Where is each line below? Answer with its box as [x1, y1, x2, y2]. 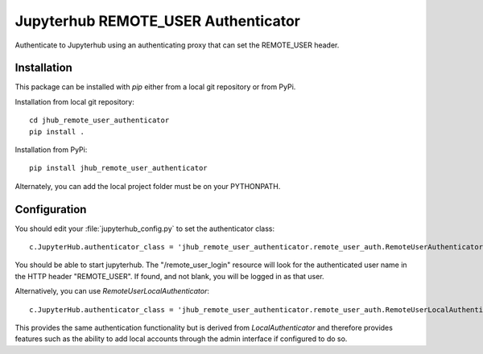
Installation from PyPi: [14, 145, 88, 154]
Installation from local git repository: [14, 97, 134, 106]
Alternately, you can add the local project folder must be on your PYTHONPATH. [14, 181, 281, 191]
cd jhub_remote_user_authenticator [29, 116, 170, 125]
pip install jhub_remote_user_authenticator [29, 163, 208, 173]
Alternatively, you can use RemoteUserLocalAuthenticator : [14, 286, 209, 296]
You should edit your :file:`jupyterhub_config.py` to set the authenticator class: [14, 224, 275, 233]
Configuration [14, 202, 87, 216]
